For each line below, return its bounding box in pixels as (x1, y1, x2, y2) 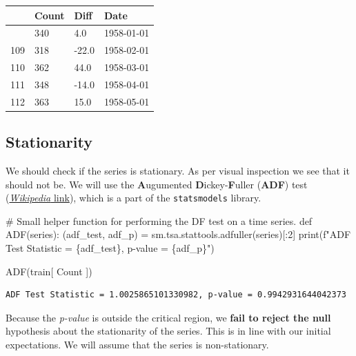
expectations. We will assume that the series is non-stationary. (6, 337, 269, 352)
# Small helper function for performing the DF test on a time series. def (6, 213, 313, 228)
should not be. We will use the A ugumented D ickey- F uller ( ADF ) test (6, 177, 308, 191)
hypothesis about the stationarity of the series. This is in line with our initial (6, 324, 331, 338)
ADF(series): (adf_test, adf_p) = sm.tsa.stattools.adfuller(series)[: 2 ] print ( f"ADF (6, 227, 351, 241)
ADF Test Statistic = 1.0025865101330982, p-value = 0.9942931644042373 (6, 290, 346, 300)
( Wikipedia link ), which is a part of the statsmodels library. (6, 190, 261, 205)
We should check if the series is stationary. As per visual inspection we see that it (6, 164, 350, 178)
